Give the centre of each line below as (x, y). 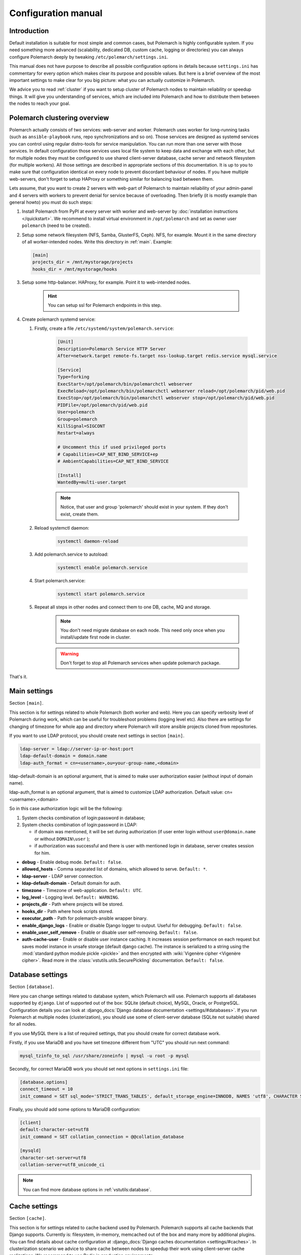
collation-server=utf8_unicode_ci (62, 1165)
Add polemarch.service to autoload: (71, 554)
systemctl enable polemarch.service (103, 568)
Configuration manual (56, 13)
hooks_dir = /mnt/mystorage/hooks (75, 269)
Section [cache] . (28, 1218)
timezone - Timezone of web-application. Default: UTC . (82, 890)
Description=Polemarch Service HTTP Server (112, 349)
